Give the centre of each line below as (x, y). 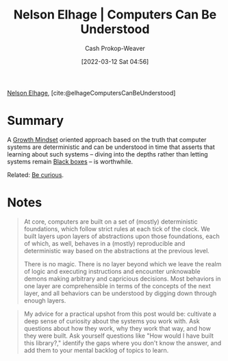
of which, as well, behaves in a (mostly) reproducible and (104, 243)
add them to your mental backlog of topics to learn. (96, 350)
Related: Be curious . (35, 174)
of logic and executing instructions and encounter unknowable (112, 271)
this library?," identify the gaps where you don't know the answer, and (122, 342)
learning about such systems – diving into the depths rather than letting (107, 154)
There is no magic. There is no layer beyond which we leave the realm (123, 264)
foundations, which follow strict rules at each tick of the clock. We (117, 229)
